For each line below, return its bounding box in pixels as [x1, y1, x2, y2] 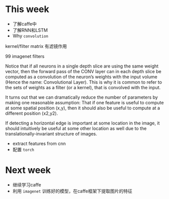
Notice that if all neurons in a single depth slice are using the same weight [5, 63, 159, 69]
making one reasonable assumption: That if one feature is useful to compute [5, 99, 164, 105]
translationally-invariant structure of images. [5, 130, 97, 137]
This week [5, 4, 49, 15]
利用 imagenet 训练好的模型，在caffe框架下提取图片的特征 [12, 188, 133, 194]
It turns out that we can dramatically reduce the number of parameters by [5, 94, 158, 100]
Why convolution [12, 33, 49, 39]
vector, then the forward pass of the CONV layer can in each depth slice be [5, 68, 161, 74]
